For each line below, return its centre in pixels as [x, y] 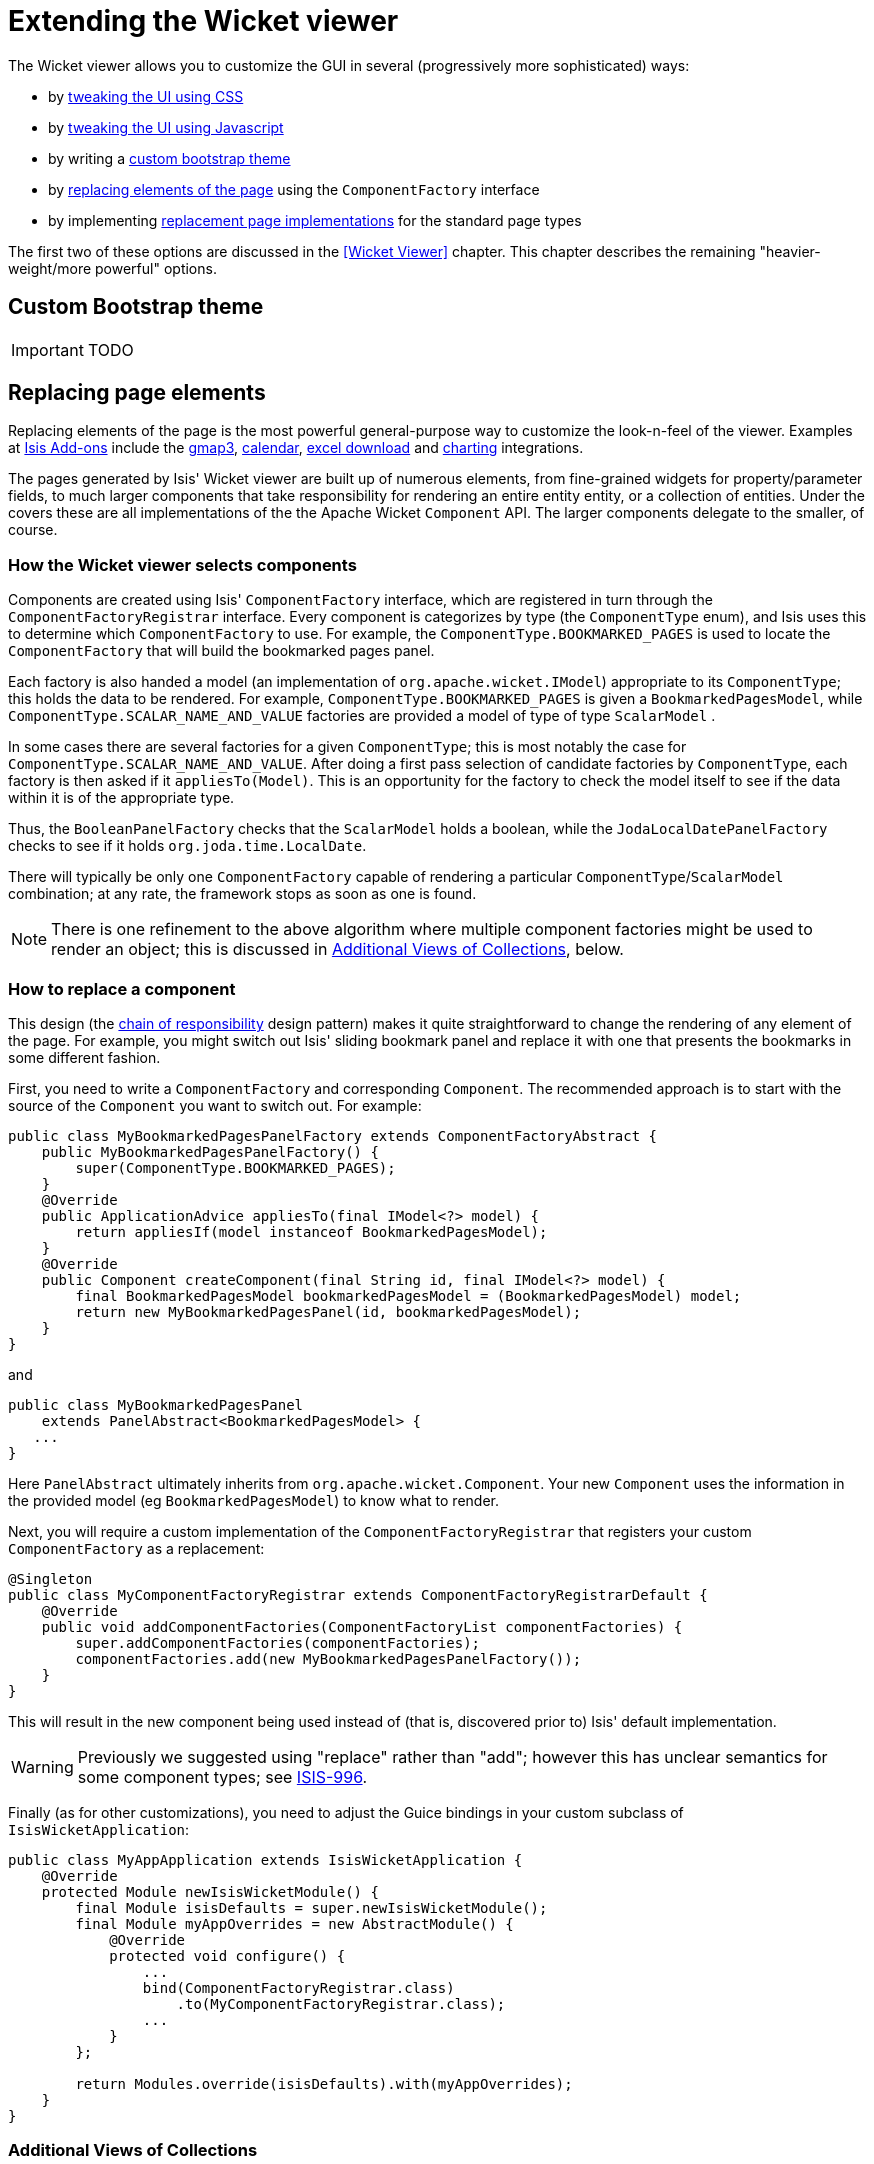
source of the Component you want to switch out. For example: [215, 1105]
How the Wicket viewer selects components [182, 564]
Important [47, 349]
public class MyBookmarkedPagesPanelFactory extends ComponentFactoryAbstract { [333, 1135]
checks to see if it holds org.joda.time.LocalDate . [187, 846]
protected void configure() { [227, 1955]
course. [33, 530]
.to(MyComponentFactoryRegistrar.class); [341, 2003]
